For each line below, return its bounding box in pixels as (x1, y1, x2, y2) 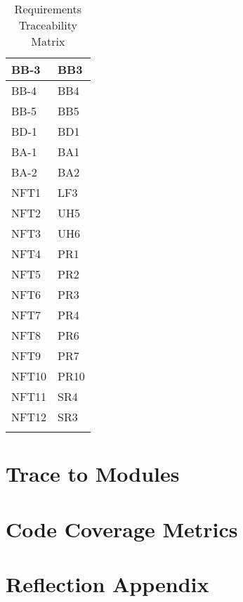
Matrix (31, 33, 65, 49)
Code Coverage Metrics (6, 514, 238, 543)
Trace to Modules (6, 459, 180, 488)
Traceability (18, 17, 77, 33)
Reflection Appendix (6, 569, 209, 598)
